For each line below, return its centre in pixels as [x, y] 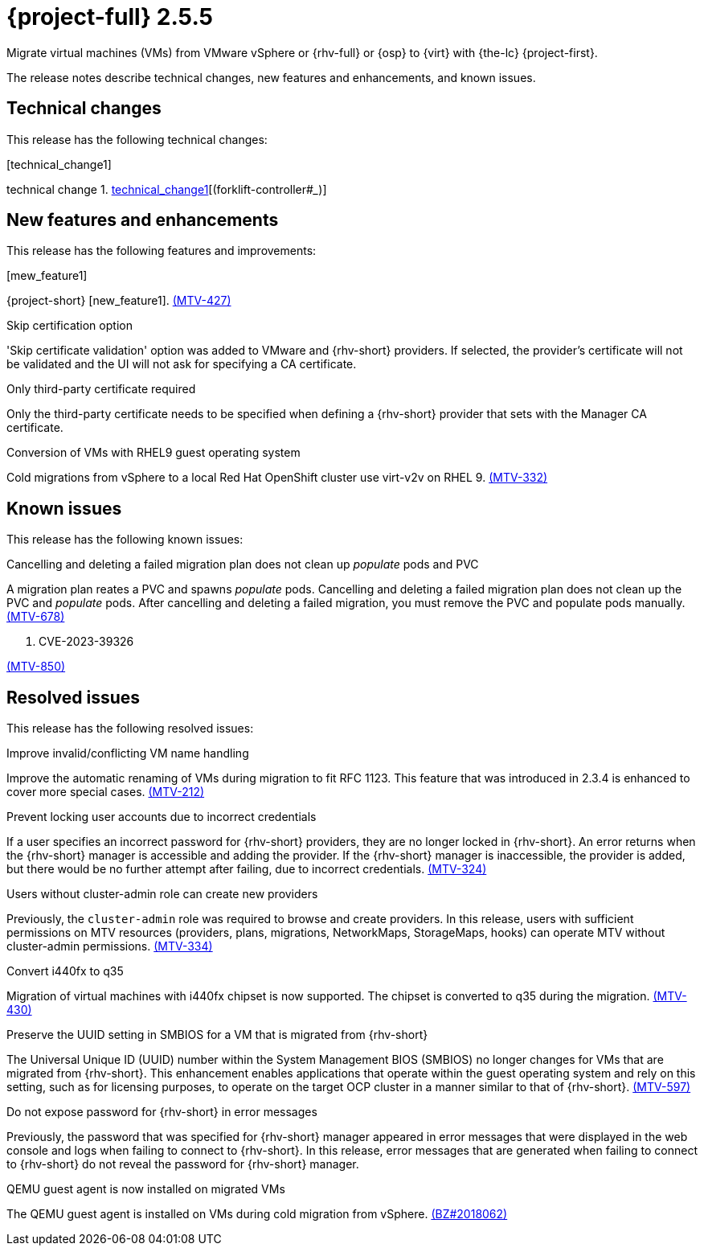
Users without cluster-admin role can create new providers [162, 894]
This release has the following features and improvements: [162, 251]
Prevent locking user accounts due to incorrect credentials [162, 817]
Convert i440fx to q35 [65, 971]
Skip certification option [70, 326]
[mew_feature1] [47, 276]
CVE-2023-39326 [86, 642]
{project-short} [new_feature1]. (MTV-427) [119, 301]
